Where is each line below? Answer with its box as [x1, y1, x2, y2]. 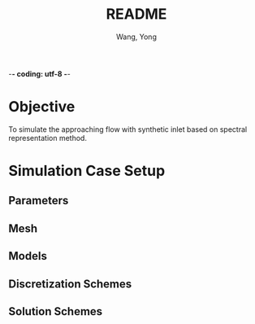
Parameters [8, 194, 69, 208]
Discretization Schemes [8, 277, 132, 291]
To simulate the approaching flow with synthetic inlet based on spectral [8, 124, 248, 134]
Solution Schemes [8, 304, 103, 318]
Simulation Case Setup [8, 162, 166, 180]
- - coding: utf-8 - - [8, 68, 71, 78]
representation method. [8, 133, 88, 142]
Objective [8, 98, 76, 116]
